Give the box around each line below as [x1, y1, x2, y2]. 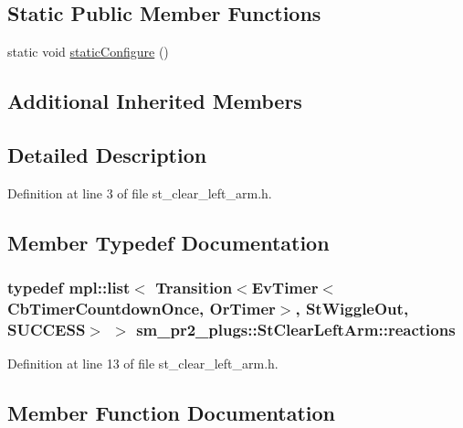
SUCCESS [7, 317, 86, 340]
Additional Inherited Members [7, 87, 302, 115]
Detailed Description [7, 140, 207, 168]
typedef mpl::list [7, 276, 131, 299]
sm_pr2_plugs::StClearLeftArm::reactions [136, 317, 456, 340]
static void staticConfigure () [7, 42, 169, 61]
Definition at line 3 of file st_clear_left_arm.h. [7, 183, 272, 202]
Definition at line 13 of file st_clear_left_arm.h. [7, 354, 279, 373]
